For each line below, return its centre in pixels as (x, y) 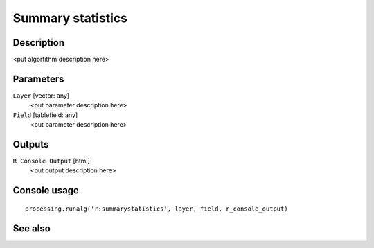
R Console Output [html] (51, 161)
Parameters (38, 79)
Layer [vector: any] (41, 95)
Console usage (46, 191)
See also (32, 228)
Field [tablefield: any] (45, 115)
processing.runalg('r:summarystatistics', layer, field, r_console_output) (157, 209)
